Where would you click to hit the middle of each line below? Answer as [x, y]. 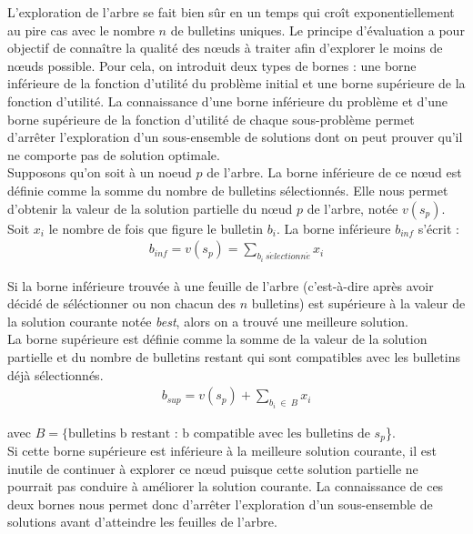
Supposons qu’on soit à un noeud [100, 172]
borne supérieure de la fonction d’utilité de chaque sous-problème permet [211, 119]
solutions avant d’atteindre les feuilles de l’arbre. [142, 522]
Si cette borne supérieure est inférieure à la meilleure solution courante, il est [222, 451]
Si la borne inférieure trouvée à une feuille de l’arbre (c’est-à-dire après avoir [221, 285]
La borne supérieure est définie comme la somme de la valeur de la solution [217, 339]
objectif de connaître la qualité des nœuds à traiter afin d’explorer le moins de [225, 48]
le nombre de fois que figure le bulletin [156, 228]
